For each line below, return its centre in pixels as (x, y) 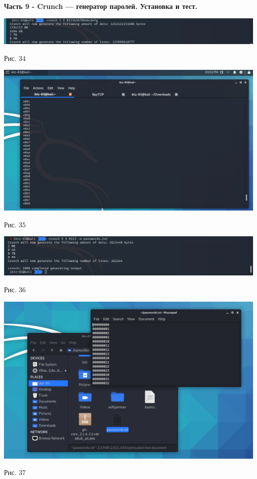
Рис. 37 (15, 472)
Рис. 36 (15, 289)
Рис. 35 (15, 224)
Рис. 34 (15, 58)
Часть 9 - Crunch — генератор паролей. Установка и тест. (101, 6)
